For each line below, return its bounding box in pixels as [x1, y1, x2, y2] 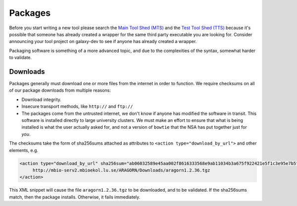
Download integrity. [21, 97, 62, 103]
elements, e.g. [9, 147, 39, 153]
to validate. [9, 54, 32, 60]
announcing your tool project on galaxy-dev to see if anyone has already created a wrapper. [9, 39, 197, 45]
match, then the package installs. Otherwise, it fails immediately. [9, 194, 141, 200]
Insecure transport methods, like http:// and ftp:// [21, 103, 133, 109]
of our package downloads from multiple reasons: [9, 87, 111, 94]
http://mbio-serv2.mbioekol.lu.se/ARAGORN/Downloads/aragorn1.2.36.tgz [32, 167, 210, 173]
